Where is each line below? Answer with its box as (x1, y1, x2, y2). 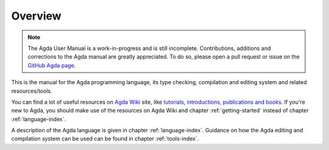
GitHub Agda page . (27, 62, 76, 69)
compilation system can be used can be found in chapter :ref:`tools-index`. (11, 135, 199, 143)
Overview (11, 9, 62, 23)
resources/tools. (11, 87, 52, 95)
